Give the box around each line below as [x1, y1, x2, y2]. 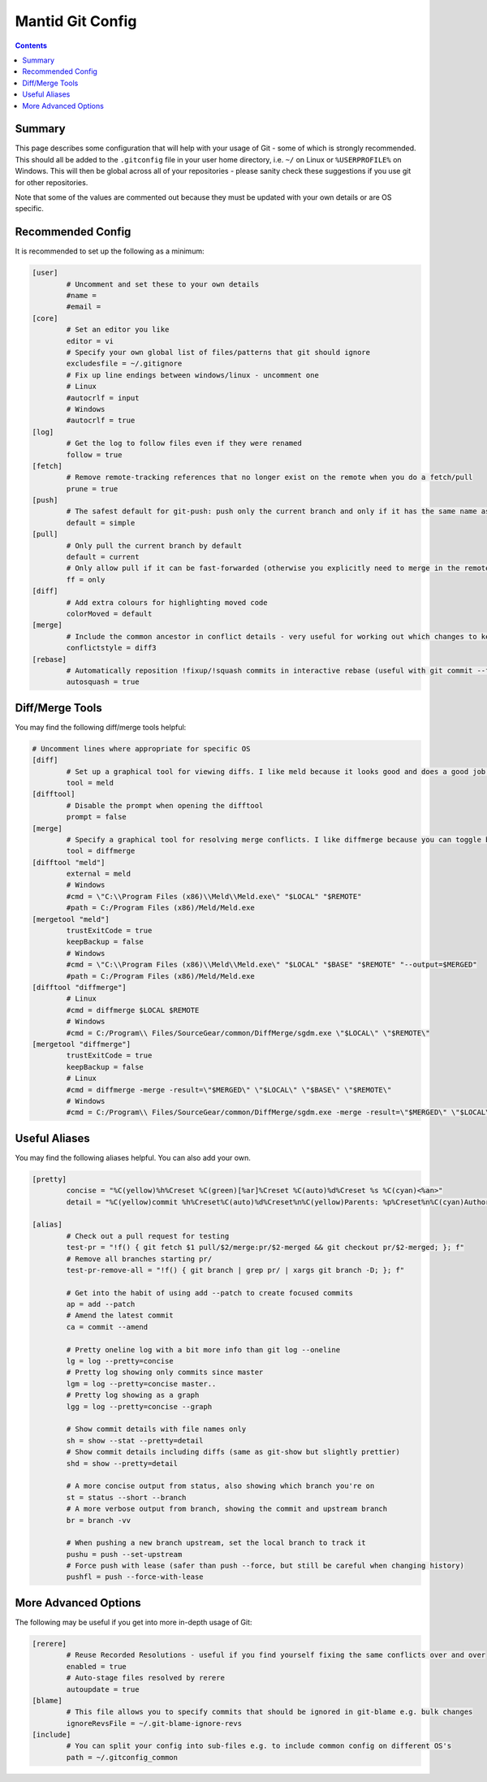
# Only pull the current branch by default [66, 541, 243, 550]
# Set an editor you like [66, 325, 170, 335]
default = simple [66, 518, 136, 527]
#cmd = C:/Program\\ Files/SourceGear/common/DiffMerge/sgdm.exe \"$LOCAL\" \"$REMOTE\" [66, 1028, 430, 1037]
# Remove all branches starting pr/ [66, 1254, 213, 1263]
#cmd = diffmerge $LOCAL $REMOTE [66, 1006, 200, 1014]
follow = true [66, 450, 123, 459]
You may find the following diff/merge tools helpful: [15, 722, 187, 732]
